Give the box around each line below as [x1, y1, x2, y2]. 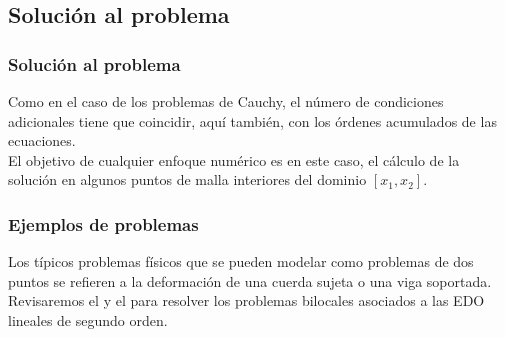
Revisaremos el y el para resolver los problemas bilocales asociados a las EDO [8, 290, 485, 311]
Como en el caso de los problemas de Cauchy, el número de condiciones [8, 91, 444, 111]
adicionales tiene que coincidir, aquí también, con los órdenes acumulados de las [8, 110, 497, 131]
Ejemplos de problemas [8, 211, 199, 236]
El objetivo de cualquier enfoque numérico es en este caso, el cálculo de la [8, 149, 460, 170]
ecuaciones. [8, 130, 76, 151]
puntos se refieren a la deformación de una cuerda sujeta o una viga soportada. [8, 270, 492, 291]
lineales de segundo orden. [8, 309, 168, 330]
